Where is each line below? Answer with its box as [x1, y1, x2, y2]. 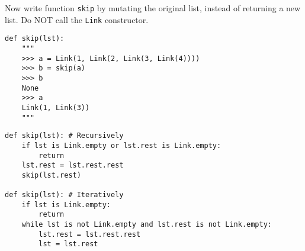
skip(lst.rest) [21, 170, 81, 179]
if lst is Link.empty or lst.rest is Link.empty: [21, 141, 221, 150]
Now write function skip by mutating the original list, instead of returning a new [5, 2, 301, 14]
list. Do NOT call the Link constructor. [5, 13, 149, 25]
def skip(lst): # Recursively [5, 131, 124, 140]
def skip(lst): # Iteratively [5, 191, 124, 199]
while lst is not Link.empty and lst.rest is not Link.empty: [21, 220, 272, 229]
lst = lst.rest [38, 240, 98, 249]
